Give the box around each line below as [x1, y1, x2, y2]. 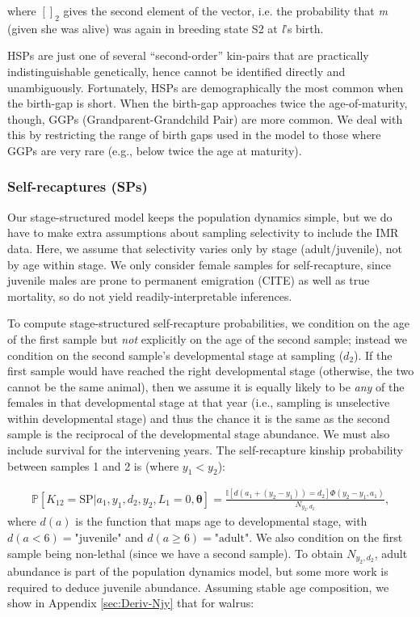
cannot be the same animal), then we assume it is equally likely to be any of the [7, 378, 405, 395]
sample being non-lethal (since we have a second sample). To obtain [7, 544, 343, 561]
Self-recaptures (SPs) [7, 176, 148, 197]
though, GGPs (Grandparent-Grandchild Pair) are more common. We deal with [7, 110, 403, 127]
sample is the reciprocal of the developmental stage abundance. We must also [7, 425, 390, 442]
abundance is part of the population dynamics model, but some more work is [7, 563, 388, 580]
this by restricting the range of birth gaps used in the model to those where [7, 126, 381, 143]
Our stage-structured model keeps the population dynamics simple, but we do [7, 208, 393, 225]
